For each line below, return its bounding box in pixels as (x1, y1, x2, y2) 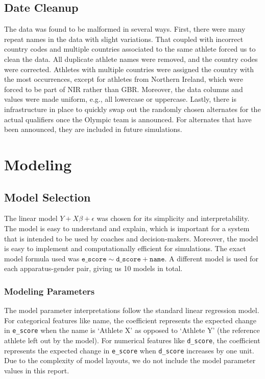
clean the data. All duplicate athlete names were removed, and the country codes (4, 53, 258, 64)
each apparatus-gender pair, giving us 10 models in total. (4, 263, 183, 274)
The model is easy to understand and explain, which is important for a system (4, 222, 250, 233)
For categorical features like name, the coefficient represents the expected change (4, 315, 257, 325)
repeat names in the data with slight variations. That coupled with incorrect (4, 33, 244, 44)
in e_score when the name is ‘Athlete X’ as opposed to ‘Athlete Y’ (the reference (4, 325, 260, 336)
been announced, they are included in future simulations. (4, 124, 182, 135)
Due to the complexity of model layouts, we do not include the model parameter (4, 355, 256, 366)
